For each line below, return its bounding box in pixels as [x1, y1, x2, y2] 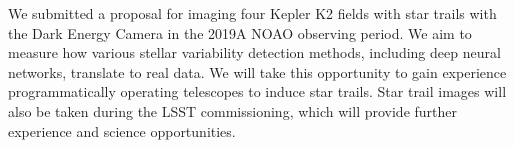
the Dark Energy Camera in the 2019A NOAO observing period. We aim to [8, 22, 472, 43]
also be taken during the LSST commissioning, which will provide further [8, 100, 458, 121]
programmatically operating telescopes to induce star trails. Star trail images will [8, 81, 507, 102]
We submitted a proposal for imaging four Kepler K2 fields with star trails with [8, 3, 497, 23]
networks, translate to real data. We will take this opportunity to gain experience [8, 61, 507, 82]
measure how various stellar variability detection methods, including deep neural [8, 42, 501, 63]
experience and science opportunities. [8, 120, 236, 141]
